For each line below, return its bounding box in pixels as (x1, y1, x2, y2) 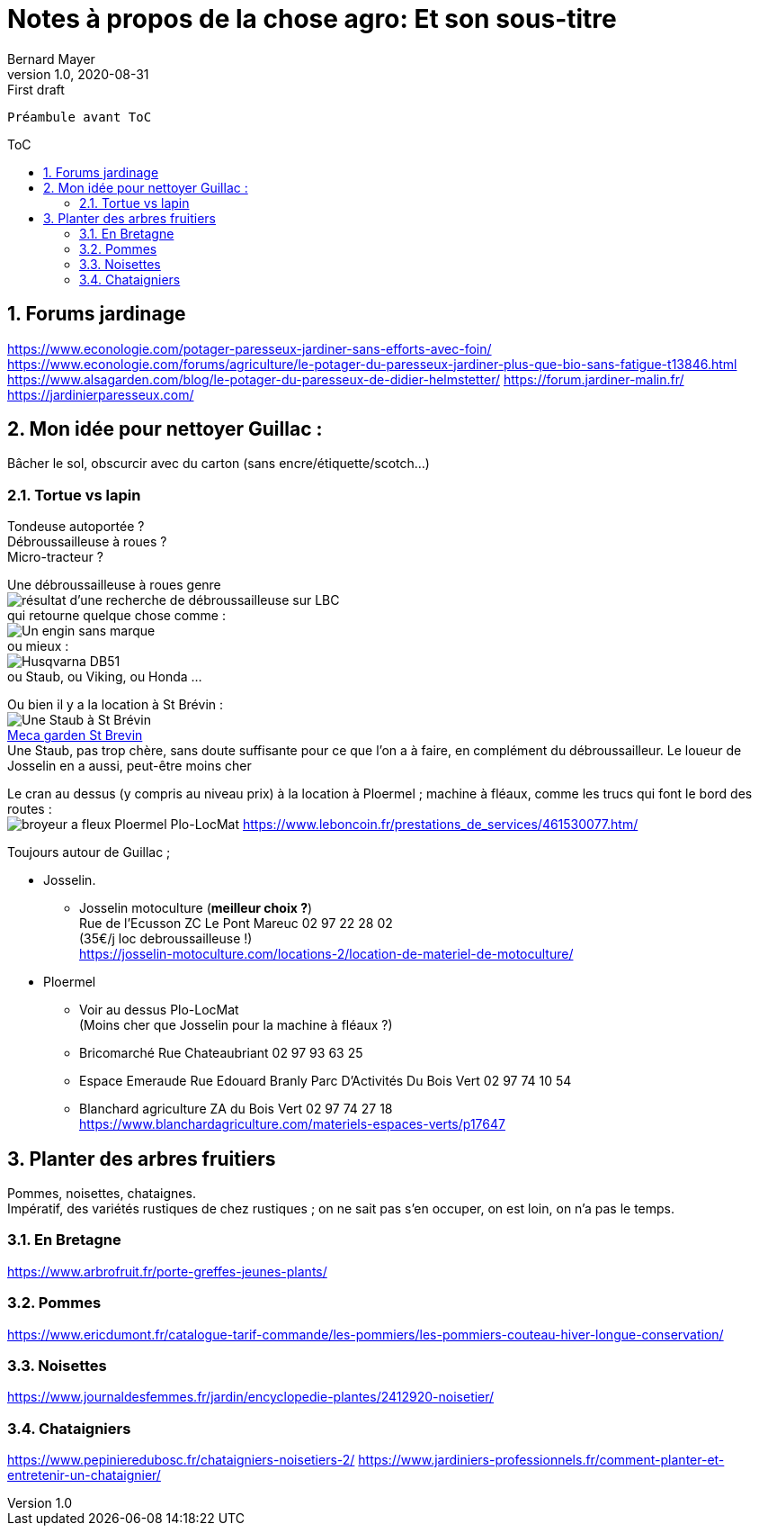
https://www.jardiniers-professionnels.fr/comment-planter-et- (358, 1452, 725, 1468)
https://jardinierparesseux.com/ (7, 386, 194, 402)
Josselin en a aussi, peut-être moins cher (7, 758, 252, 774)
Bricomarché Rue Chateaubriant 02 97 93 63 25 (79, 1045, 363, 1061)
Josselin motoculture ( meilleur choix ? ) (79, 900, 313, 916)
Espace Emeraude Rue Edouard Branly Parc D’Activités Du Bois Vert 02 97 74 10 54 (79, 1073, 572, 1089)
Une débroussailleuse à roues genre (7, 577, 221, 593)
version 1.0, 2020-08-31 (7, 66, 149, 82)
